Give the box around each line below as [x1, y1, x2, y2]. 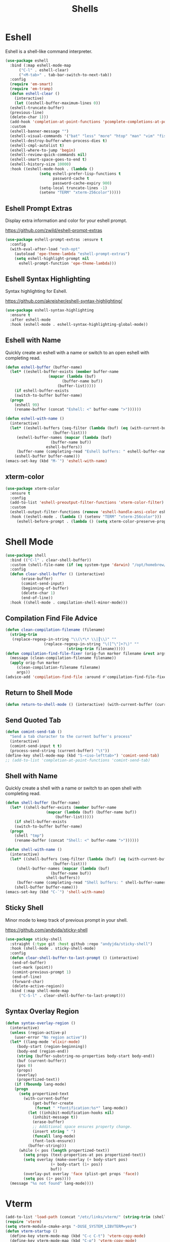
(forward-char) [12, 979, 44, 984]
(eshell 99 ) [14, 402, 39, 407]
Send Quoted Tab [5, 716, 61, 725]
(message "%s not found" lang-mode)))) [10, 1181, 94, 1186]
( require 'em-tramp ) [10, 87, 53, 92]
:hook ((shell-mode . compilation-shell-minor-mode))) [10, 600, 128, 605]
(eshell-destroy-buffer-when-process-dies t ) [10, 138, 108, 143]
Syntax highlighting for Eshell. [5, 288, 67, 294]
